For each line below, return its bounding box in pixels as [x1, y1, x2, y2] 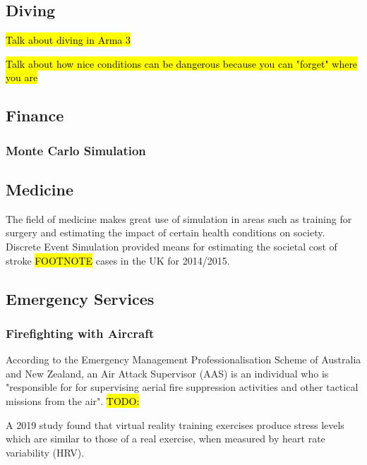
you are [6, 70, 38, 85]
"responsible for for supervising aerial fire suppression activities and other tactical [6, 380, 359, 394]
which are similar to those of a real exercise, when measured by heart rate [6, 431, 325, 446]
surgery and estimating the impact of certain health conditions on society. [6, 225, 325, 240]
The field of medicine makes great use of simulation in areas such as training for [6, 211, 352, 226]
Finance [6, 104, 64, 126]
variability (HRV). [6, 445, 85, 459]
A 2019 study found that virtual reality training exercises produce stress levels [6, 417, 344, 432]
